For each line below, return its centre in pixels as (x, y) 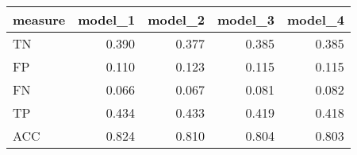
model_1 (107, 19)
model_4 (315, 19)
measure (39, 19)
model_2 (177, 19)
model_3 (246, 19)
